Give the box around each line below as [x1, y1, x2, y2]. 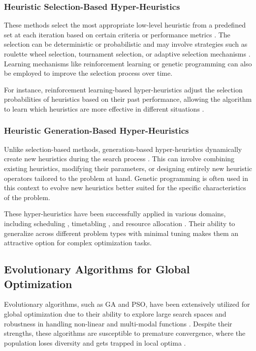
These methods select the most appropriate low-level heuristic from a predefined [4, 20, 246, 30]
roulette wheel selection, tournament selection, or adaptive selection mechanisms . [4, 49, 251, 58]
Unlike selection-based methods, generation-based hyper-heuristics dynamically [4, 144, 242, 154]
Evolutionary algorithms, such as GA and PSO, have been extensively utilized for [4, 299, 250, 309]
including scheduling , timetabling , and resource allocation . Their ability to [4, 218, 235, 228]
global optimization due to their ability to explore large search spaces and [4, 308, 226, 319]
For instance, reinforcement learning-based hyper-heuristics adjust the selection [4, 84, 243, 94]
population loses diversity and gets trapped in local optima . [4, 337, 186, 348]
